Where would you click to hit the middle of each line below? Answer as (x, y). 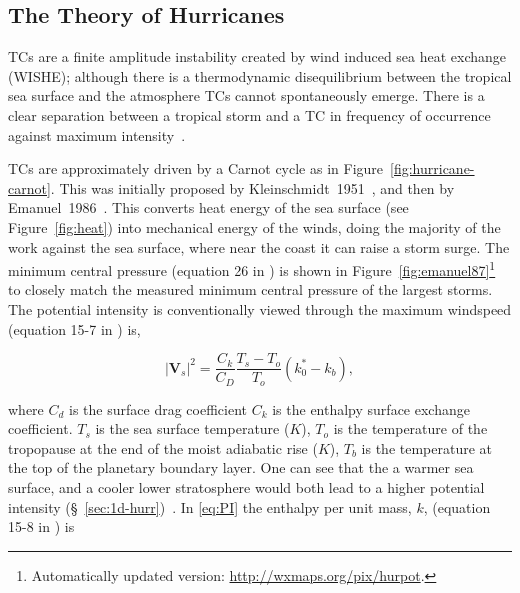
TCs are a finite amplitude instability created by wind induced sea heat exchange (257, 56)
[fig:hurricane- (432, 168)
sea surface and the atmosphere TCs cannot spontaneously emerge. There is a (246, 95)
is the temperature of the (410, 428)
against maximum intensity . (97, 134)
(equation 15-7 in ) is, (74, 328)
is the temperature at (427, 447)
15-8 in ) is (41, 526)
